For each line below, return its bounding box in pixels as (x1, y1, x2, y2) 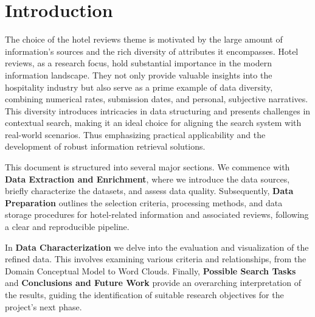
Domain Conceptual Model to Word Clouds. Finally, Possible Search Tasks (5, 264, 296, 277)
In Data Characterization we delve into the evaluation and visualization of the (5, 240, 309, 253)
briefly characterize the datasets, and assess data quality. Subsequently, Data (5, 184, 294, 197)
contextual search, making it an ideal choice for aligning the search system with (5, 116, 302, 129)
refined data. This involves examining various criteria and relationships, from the (5, 253, 306, 265)
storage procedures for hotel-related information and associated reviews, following (5, 208, 309, 221)
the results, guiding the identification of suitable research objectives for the (5, 288, 284, 301)
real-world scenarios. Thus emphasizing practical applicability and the (5, 128, 266, 141)
